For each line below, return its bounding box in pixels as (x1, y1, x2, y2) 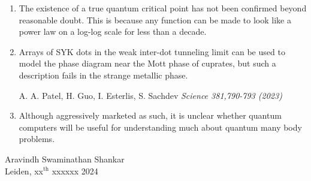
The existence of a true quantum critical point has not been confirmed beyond (19, 2, 307, 14)
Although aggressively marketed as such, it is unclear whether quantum (19, 109, 282, 122)
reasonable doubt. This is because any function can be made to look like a (19, 13, 291, 26)
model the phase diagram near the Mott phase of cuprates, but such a (19, 57, 276, 70)
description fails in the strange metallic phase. (19, 68, 188, 81)
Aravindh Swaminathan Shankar (5, 152, 125, 165)
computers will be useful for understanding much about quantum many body (19, 120, 302, 133)
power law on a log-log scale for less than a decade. (19, 25, 207, 38)
